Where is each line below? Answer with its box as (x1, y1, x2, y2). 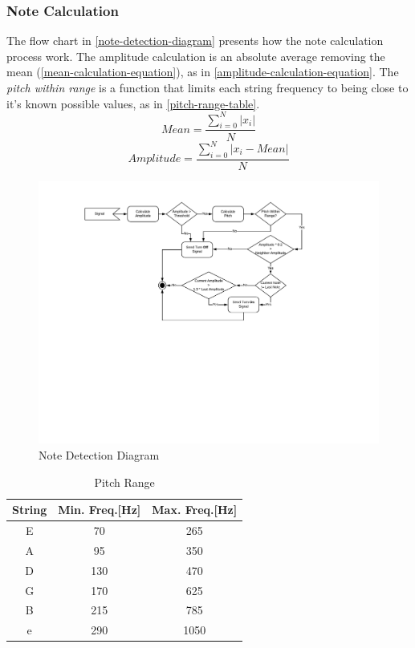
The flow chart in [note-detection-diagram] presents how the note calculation (6, 32, 384, 49)
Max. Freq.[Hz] (152, 501, 238, 518)
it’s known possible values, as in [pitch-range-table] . (6, 95, 260, 111)
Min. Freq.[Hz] (58, 501, 141, 518)
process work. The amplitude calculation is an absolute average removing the (6, 47, 385, 64)
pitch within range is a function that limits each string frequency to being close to (6, 79, 409, 95)
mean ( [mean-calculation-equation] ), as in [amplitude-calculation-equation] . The (6, 63, 399, 80)
